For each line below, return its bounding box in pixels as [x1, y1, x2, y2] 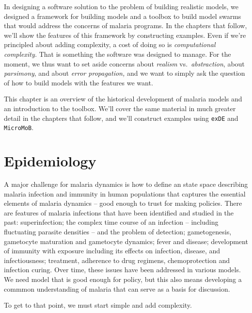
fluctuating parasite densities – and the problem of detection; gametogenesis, [4, 226, 232, 236]
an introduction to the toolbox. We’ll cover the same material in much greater [4, 103, 236, 113]
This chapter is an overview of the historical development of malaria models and [4, 94, 242, 104]
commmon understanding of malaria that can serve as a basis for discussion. [4, 283, 230, 294]
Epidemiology [4, 151, 96, 171]
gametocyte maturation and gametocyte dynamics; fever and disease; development [4, 236, 248, 246]
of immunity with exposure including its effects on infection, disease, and [4, 246, 220, 256]
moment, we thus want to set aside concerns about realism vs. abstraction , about [4, 58, 245, 68]
